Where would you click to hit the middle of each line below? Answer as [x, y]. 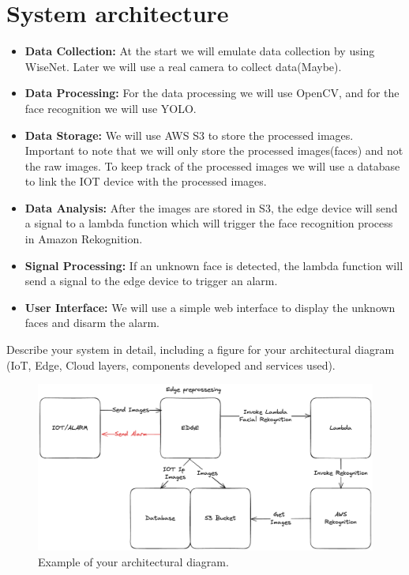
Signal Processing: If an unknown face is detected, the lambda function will [214, 265]
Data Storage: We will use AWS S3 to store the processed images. [189, 135]
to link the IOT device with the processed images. [146, 181]
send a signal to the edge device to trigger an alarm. [151, 281]
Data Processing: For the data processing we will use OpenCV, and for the [212, 93]
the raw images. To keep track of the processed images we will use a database [212, 165]
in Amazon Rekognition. [84, 239]
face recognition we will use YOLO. [111, 108]
